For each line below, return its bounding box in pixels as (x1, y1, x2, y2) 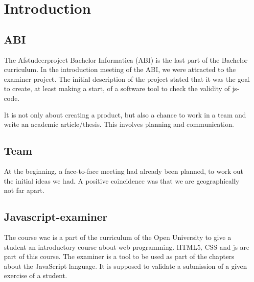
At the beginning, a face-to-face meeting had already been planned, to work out (4, 165, 243, 176)
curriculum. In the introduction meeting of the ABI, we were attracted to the (4, 64, 236, 74)
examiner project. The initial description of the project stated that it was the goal (4, 73, 250, 84)
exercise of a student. (4, 270, 67, 281)
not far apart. (4, 185, 45, 195)
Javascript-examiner (4, 209, 108, 224)
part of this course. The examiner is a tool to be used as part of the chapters (4, 251, 234, 261)
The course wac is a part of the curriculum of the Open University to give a (4, 232, 231, 242)
